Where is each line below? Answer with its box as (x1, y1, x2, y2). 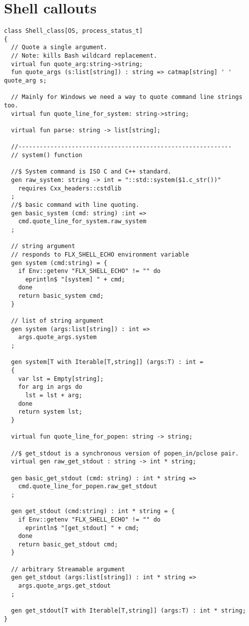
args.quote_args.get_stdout (18, 582, 111, 590)
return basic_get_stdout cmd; (18, 540, 118, 548)
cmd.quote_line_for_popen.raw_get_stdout (18, 483, 157, 490)
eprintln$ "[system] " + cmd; (25, 275, 125, 283)
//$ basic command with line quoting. (11, 201, 140, 208)
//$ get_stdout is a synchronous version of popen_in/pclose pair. (11, 449, 239, 457)
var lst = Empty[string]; (18, 375, 104, 382)
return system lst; (18, 408, 83, 416)
